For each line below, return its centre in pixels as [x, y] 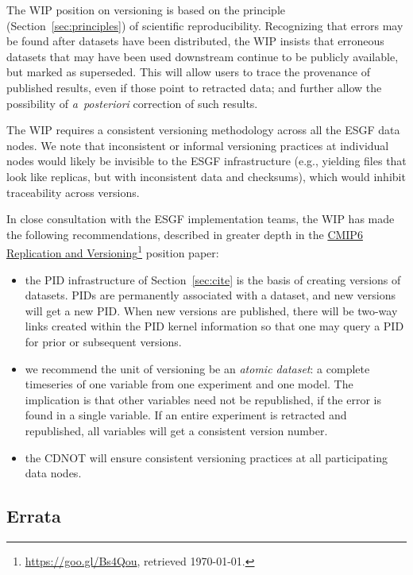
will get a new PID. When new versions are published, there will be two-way [211, 310]
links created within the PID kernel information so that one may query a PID [214, 326]
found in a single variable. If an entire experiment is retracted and [186, 415]
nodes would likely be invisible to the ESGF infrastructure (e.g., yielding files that [206, 161]
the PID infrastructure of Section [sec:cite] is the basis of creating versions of [213, 279]
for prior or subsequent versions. [103, 341]
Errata [34, 516]
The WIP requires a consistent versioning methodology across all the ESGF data [203, 130]
